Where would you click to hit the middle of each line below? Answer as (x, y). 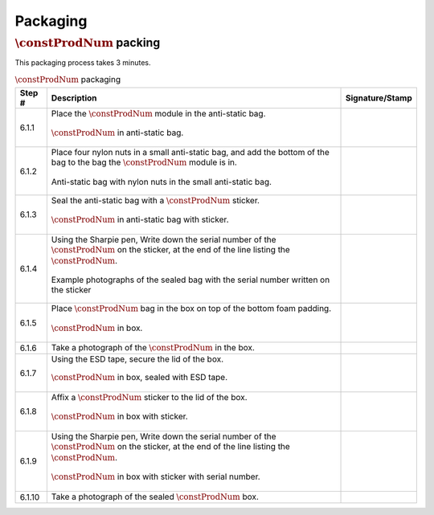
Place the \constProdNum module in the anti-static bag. (158, 113)
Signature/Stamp (379, 98)
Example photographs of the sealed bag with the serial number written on (190, 280)
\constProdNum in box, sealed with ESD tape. (139, 378)
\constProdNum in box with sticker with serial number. (156, 476)
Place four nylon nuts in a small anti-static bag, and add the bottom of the (190, 153)
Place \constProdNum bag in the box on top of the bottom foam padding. (191, 309)
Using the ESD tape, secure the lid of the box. (137, 359)
